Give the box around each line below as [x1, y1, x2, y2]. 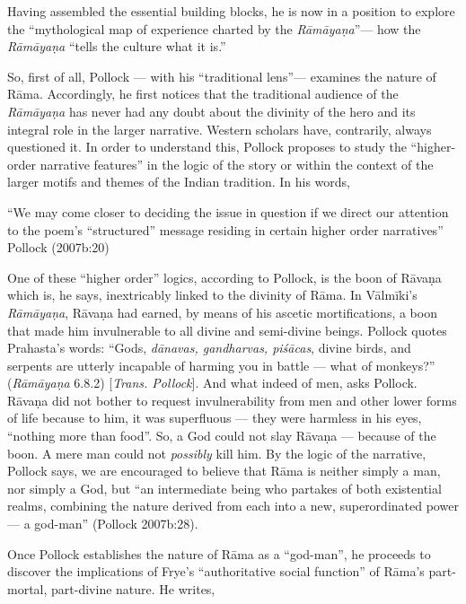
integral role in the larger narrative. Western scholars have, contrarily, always [7, 119, 432, 138]
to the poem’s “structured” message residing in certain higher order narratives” [7, 220, 444, 239]
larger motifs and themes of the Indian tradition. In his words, [7, 172, 350, 191]
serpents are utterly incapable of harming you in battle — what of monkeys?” [7, 355, 435, 374]
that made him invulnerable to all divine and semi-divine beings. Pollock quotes [7, 320, 447, 339]
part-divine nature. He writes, [51, 579, 215, 598]
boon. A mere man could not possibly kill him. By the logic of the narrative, [7, 443, 426, 462]
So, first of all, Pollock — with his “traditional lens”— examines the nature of [7, 66, 436, 85]
